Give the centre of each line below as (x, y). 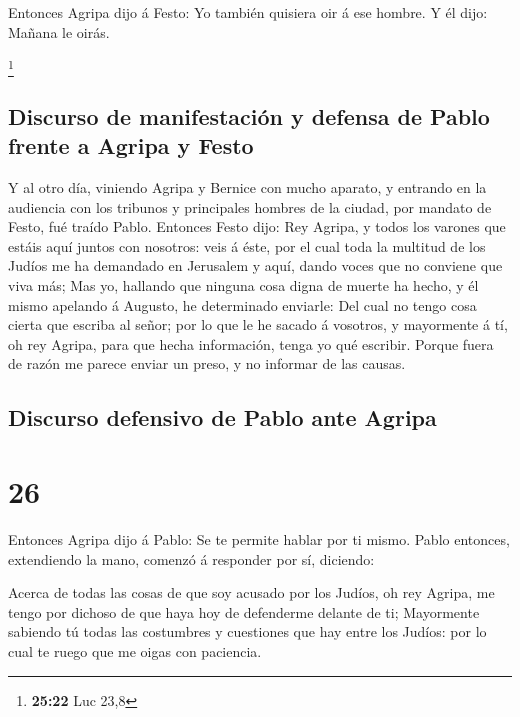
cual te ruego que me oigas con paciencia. (135, 650)
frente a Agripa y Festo (131, 145)
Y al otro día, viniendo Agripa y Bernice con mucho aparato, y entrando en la (247, 187)
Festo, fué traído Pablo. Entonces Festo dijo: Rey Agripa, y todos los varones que (257, 226)
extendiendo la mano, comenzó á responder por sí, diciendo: (191, 558)
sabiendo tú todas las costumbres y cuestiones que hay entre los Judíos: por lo (247, 631)
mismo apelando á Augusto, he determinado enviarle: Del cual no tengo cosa (242, 304)
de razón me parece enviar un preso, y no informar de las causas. (207, 363)
